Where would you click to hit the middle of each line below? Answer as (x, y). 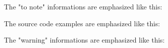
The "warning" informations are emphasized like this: (84, 40)
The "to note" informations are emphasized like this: (83, 6)
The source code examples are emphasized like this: (82, 23)
